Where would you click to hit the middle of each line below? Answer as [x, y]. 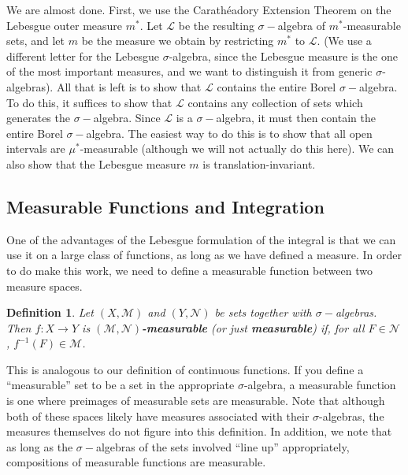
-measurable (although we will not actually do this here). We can [237, 148]
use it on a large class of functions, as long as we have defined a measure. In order [204, 255]
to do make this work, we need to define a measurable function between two [189, 270]
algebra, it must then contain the [296, 118]
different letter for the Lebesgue [83, 56]
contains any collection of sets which [275, 102]
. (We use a [344, 41]
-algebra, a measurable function [320, 385]
